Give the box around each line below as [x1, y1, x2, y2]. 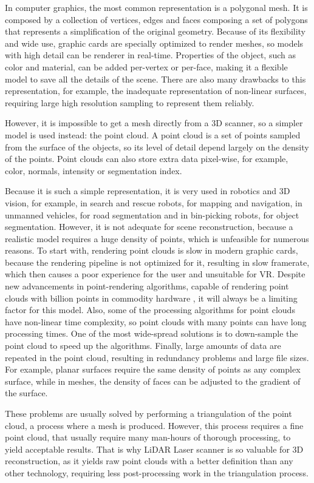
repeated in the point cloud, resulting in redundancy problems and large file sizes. [5, 351, 309, 363]
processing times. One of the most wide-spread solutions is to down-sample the [5, 327, 298, 340]
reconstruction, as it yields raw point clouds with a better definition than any [5, 454, 293, 467]
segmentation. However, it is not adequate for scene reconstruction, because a [5, 220, 293, 233]
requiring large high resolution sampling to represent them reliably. [5, 96, 254, 109]
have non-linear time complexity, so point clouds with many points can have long [5, 315, 307, 328]
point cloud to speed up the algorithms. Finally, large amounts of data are [5, 339, 281, 352]
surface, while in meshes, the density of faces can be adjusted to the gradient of [5, 374, 301, 387]
